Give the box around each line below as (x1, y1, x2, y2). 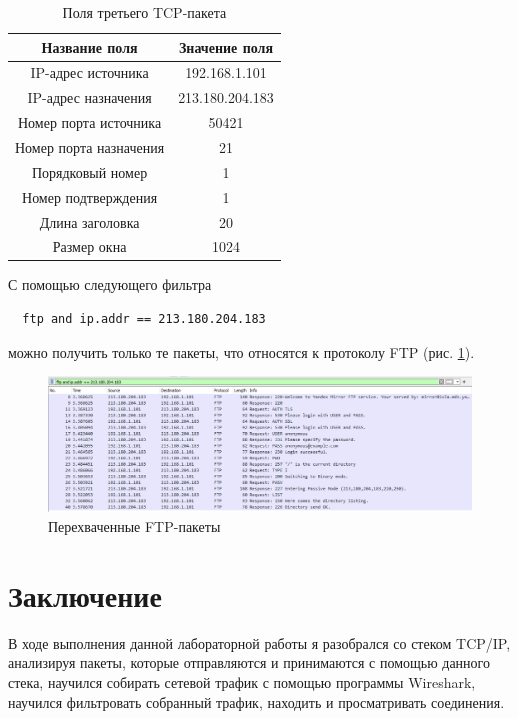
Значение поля (178, 36, 273, 57)
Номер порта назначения (15, 136, 165, 157)
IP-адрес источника (30, 62, 149, 83)
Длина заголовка (39, 211, 140, 232)
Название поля (41, 36, 138, 57)
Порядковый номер (31, 161, 148, 182)
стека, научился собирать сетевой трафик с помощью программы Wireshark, (8, 671, 476, 692)
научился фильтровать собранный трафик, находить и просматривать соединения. (8, 691, 505, 712)
